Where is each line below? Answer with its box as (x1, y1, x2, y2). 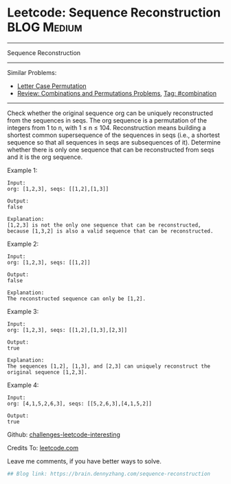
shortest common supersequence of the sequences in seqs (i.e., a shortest (7, 131, 220, 139)
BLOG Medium (7, 19, 82, 35)
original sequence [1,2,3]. (7, 368, 88, 376)
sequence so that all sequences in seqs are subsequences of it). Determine (7, 138, 221, 146)
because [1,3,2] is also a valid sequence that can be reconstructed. (7, 227, 214, 235)
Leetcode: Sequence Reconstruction (7, 5, 221, 21)
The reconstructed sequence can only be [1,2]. (7, 295, 146, 302)
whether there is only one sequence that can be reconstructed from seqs (7, 145, 214, 154)
